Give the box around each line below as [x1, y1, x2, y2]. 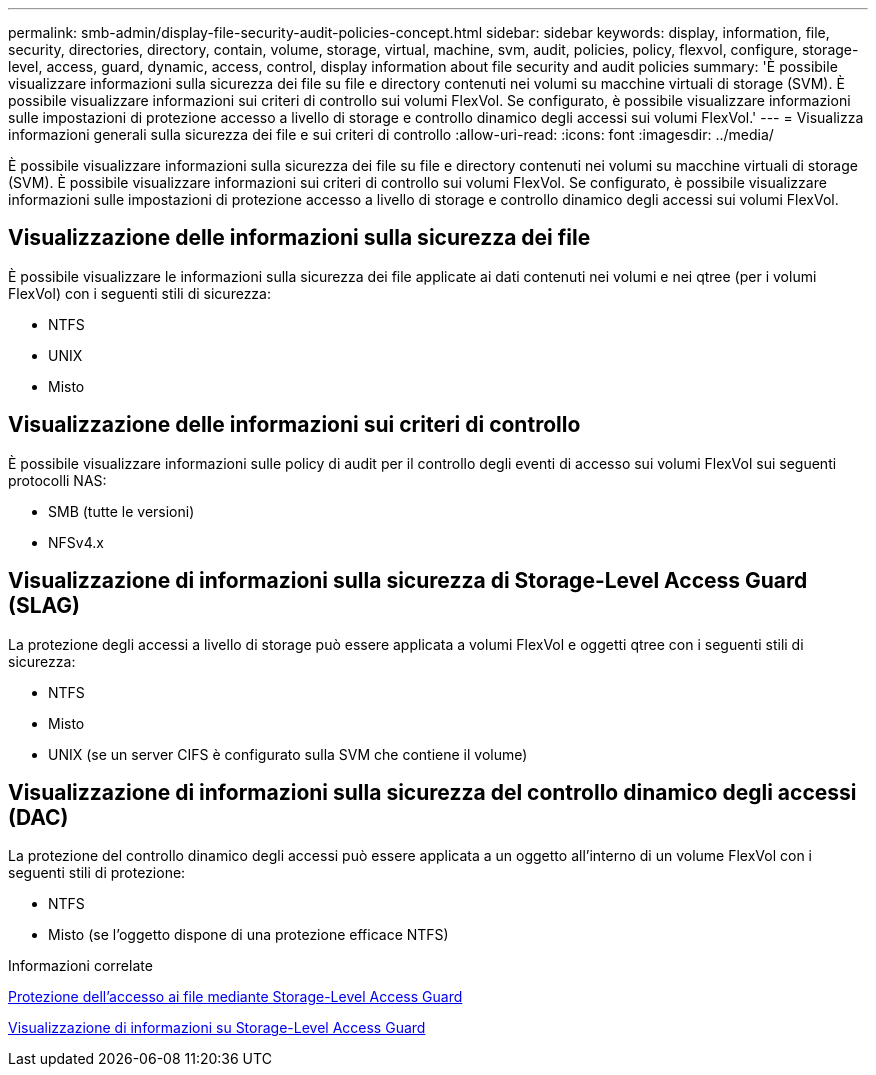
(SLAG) [8, 593, 81, 619]
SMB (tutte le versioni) [48, 502, 195, 520]
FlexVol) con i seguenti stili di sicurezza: [8, 284, 271, 302]
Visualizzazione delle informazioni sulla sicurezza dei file [8, 225, 591, 251]
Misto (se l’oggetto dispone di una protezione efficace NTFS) [48, 926, 449, 944]
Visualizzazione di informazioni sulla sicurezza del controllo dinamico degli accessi [8, 779, 857, 805]
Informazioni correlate [8, 957, 153, 975]
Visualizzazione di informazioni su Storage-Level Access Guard [8, 1019, 426, 1037]
